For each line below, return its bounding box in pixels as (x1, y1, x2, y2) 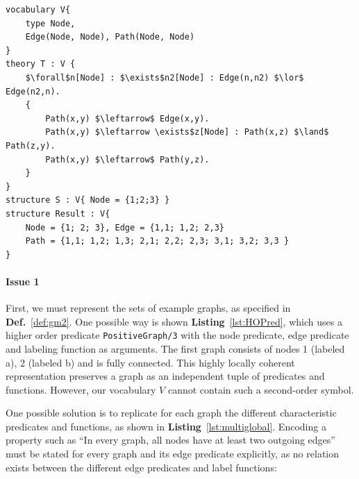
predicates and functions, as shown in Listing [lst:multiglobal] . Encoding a (6, 419, 326, 433)
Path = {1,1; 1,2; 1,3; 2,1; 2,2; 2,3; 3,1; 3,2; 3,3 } (25, 236, 290, 246)
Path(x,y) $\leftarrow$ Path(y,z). (45, 154, 210, 165)
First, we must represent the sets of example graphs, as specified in (6, 301, 291, 315)
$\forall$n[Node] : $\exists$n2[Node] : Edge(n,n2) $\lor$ (25, 72, 304, 83)
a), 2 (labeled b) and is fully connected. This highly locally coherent (6, 355, 295, 369)
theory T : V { (6, 59, 76, 69)
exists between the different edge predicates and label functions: (6, 460, 277, 474)
